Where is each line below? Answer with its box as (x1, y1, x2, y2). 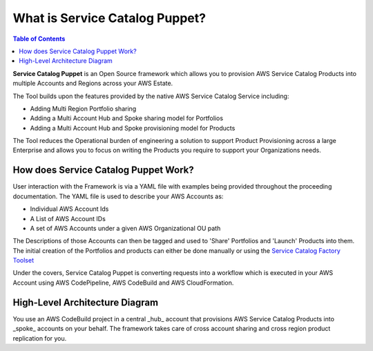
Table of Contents (12, 35, 66, 43)
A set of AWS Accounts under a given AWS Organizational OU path (30, 224, 221, 232)
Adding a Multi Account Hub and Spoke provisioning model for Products (30, 124, 236, 132)
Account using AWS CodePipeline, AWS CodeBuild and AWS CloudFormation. (12, 278, 234, 287)
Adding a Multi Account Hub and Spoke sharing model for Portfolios (30, 114, 224, 122)
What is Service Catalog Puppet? (12, 10, 207, 26)
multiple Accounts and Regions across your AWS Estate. (12, 79, 173, 88)
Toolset (12, 256, 35, 265)
